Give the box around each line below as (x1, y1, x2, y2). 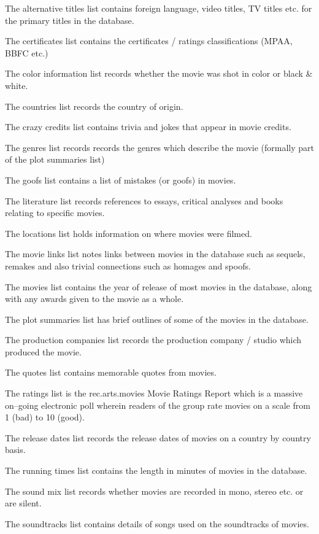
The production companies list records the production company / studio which (5, 333, 302, 346)
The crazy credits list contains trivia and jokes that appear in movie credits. (5, 120, 291, 133)
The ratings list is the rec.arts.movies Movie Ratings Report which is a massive (5, 387, 303, 400)
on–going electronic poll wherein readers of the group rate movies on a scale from (5, 398, 310, 411)
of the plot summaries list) (5, 153, 105, 166)
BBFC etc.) (5, 46, 48, 59)
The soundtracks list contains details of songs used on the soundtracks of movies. (5, 517, 309, 530)
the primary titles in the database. (5, 14, 134, 26)
